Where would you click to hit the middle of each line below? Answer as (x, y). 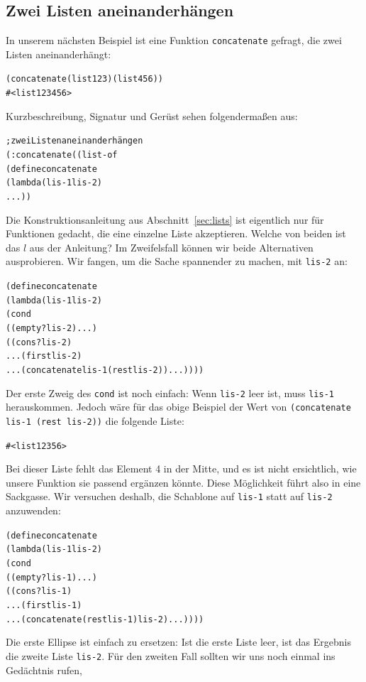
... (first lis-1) (44, 606)
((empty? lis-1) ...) (51, 577)
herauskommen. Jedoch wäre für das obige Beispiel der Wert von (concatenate (178, 407)
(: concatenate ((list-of (62, 155)
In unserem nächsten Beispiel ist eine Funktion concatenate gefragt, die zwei (174, 40)
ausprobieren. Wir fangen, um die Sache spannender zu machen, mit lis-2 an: (177, 261)
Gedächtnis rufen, (44, 670)
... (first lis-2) (44, 356)
